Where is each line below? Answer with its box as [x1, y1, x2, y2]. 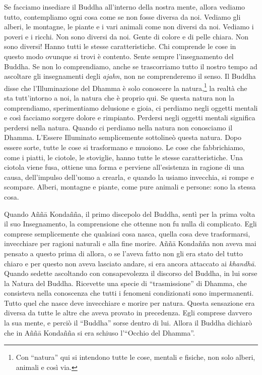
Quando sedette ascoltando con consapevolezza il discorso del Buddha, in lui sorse [4, 268, 257, 278]
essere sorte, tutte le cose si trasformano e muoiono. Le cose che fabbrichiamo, [4, 142, 245, 152]
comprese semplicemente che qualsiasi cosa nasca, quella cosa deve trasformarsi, [4, 228, 250, 239]
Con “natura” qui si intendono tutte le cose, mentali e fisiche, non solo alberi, [16, 352, 255, 362]
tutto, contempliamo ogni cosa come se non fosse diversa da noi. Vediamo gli [4, 11, 241, 22]
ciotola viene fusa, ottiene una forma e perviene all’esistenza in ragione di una [4, 162, 244, 172]
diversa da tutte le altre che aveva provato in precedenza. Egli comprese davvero [4, 307, 252, 318]
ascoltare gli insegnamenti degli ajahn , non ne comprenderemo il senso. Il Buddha [4, 71, 256, 81]
